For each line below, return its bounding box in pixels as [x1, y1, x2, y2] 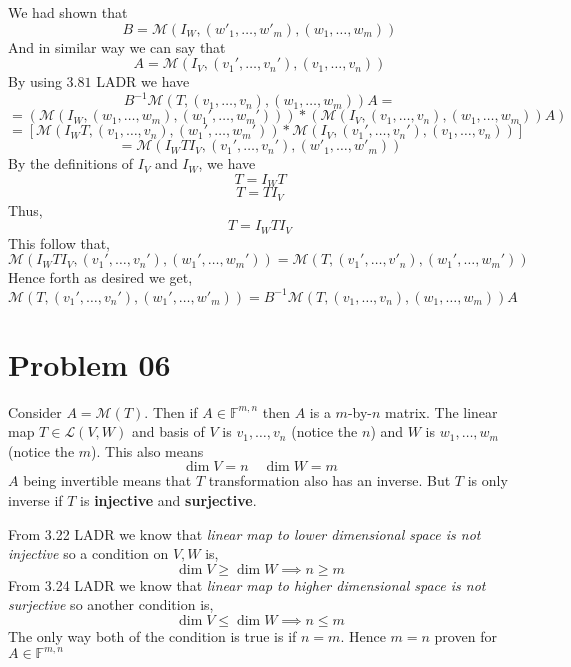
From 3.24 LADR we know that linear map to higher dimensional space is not [8, 574, 486, 595]
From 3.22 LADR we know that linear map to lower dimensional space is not [8, 523, 481, 544]
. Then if [144, 401, 198, 422]
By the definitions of [8, 153, 134, 174]
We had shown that [8, 2, 128, 22]
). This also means [91, 440, 204, 461]
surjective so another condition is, [8, 594, 214, 615]
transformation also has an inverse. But [208, 470, 451, 491]
